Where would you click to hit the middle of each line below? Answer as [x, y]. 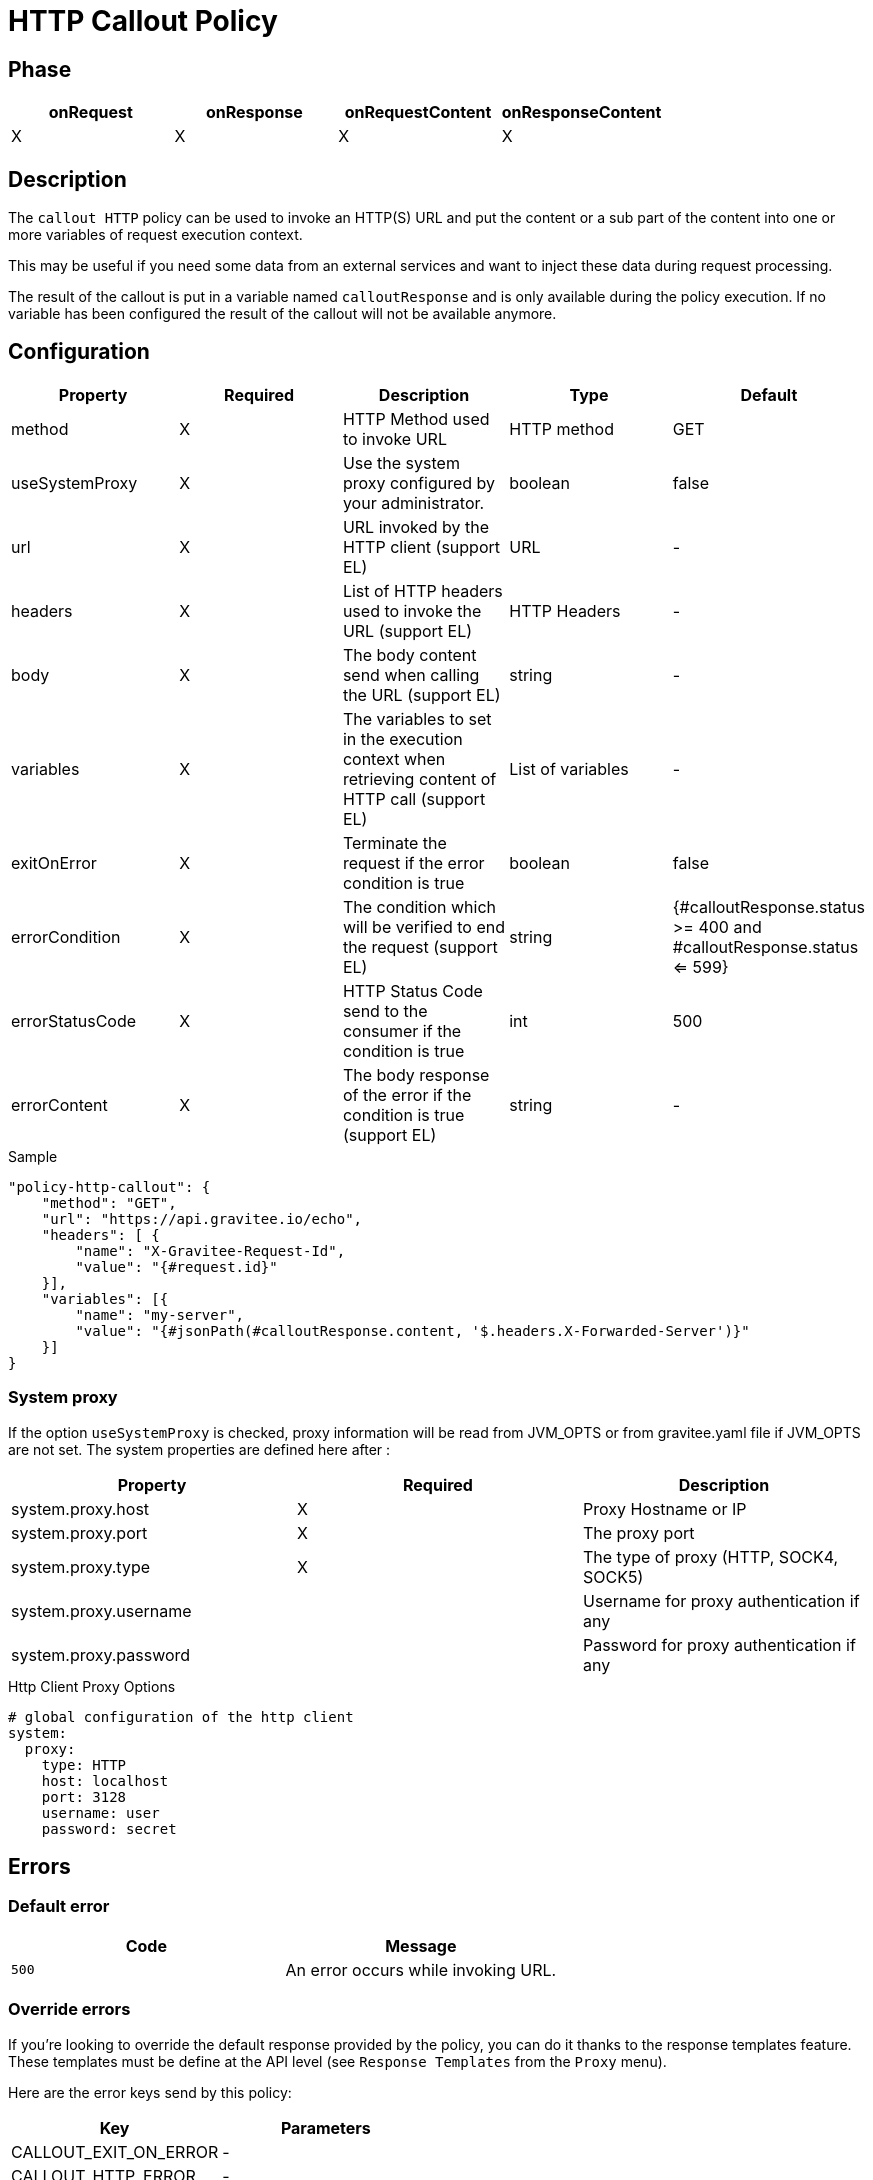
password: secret [109, 1828]
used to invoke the [412, 610]
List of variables [569, 768]
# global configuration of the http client [181, 1716]
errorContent [59, 1104]
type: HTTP [84, 1764]
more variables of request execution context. [155, 235]
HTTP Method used [416, 418]
